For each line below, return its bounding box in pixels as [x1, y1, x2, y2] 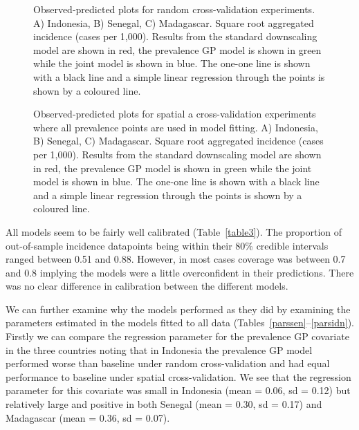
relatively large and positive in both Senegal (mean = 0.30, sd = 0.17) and [6, 397, 322, 411]
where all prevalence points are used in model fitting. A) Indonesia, [33, 120, 318, 134]
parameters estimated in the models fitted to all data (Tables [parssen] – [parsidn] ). [6, 315, 354, 330]
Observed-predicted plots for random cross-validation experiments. [33, 2, 315, 16]
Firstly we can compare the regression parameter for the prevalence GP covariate [6, 329, 349, 344]
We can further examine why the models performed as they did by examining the [6, 301, 351, 316]
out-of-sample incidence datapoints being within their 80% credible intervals [6, 238, 329, 252]
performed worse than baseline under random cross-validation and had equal [6, 356, 330, 371]
